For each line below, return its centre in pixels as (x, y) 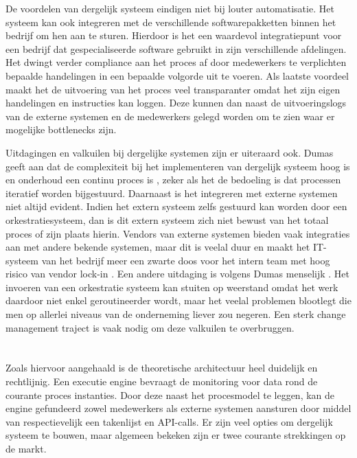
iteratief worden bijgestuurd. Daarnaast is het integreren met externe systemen (172, 193)
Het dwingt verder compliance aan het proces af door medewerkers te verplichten (176, 62)
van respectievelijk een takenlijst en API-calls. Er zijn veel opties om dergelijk (169, 421)
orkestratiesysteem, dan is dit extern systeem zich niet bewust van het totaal (167, 219)
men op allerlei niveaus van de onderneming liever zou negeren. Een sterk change (176, 314)
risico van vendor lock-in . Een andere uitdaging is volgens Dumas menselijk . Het (177, 274)
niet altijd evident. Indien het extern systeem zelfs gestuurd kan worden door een (176, 206)
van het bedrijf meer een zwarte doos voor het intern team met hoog (186, 260)
